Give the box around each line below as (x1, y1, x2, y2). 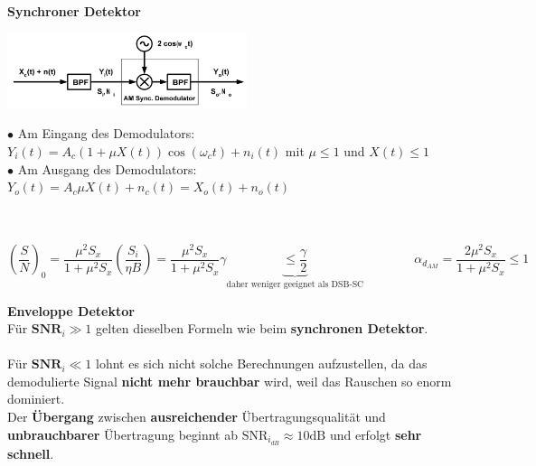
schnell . (7, 443, 54, 462)
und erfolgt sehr (329, 424, 422, 443)
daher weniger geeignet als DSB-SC (226, 279, 364, 289)
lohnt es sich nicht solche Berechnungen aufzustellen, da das (96, 354, 428, 373)
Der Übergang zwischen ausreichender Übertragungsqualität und (7, 407, 386, 426)
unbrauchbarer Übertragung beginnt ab (7, 424, 238, 443)
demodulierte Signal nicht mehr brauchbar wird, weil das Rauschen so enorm (7, 371, 452, 390)
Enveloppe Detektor (7, 301, 135, 320)
